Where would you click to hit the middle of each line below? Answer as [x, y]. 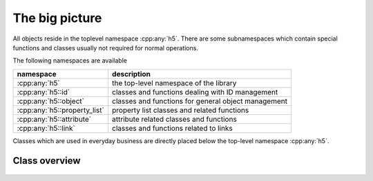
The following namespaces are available [70, 61]
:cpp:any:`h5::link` [46, 128]
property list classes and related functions [180, 110]
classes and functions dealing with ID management [195, 92]
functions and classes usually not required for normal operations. [105, 47]
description [131, 74]
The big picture [57, 18]
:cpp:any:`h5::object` [50, 101]
